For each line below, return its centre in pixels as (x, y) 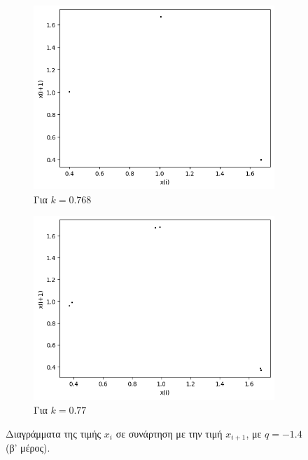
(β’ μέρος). (28, 448)
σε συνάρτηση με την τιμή (169, 433)
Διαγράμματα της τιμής (54, 433)
